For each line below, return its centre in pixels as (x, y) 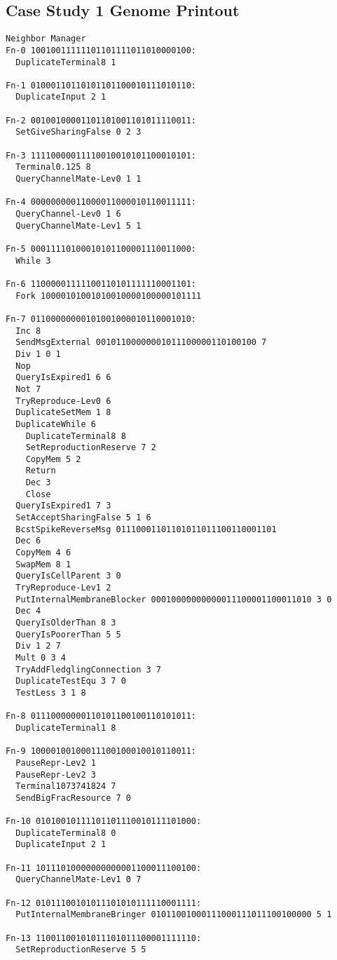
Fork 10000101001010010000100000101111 (109, 296)
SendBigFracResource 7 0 (73, 798)
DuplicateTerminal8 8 (76, 436)
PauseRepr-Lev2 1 (56, 763)
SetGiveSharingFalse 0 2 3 (78, 132)
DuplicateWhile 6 (56, 424)
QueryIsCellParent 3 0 (68, 576)
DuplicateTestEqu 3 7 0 (71, 681)
